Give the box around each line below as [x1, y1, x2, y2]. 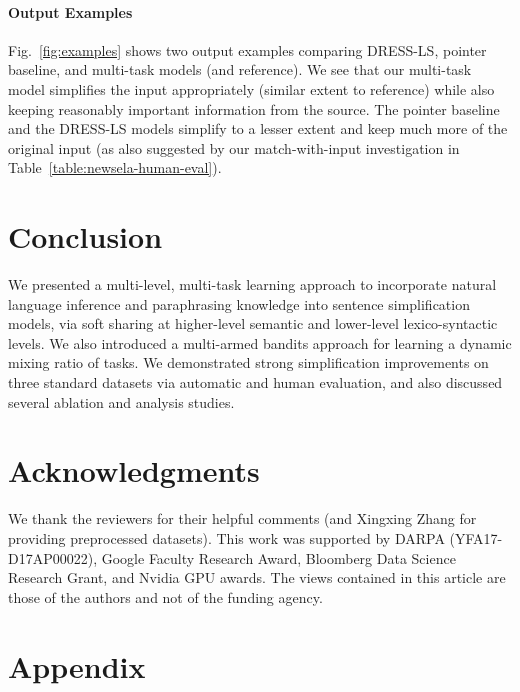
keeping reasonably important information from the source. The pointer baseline [8, 98, 500, 119]
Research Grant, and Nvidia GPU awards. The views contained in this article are [8, 567, 506, 588]
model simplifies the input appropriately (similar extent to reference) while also [8, 78, 495, 99]
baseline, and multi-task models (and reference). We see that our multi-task [8, 59, 472, 80]
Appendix [8, 645, 146, 686]
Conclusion [8, 216, 163, 257]
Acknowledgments [8, 450, 260, 491]
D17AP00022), [8, 547, 98, 568]
